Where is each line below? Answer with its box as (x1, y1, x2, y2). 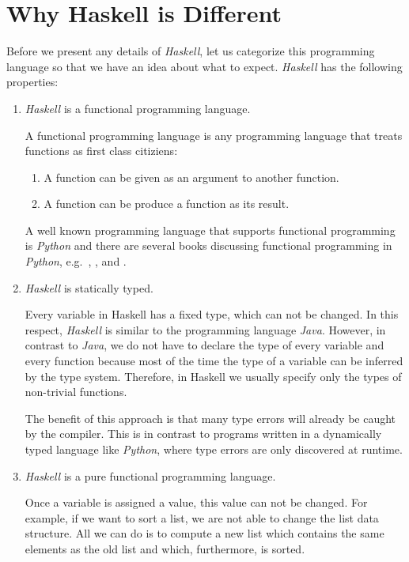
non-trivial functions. (25, 383, 127, 400)
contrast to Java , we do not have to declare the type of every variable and (25, 337, 384, 353)
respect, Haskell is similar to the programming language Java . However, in (25, 321, 386, 338)
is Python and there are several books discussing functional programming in (25, 237, 392, 254)
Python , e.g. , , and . (25, 253, 127, 270)
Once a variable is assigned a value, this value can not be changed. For (25, 494, 368, 511)
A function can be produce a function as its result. (44, 195, 290, 212)
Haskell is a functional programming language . (25, 100, 251, 116)
